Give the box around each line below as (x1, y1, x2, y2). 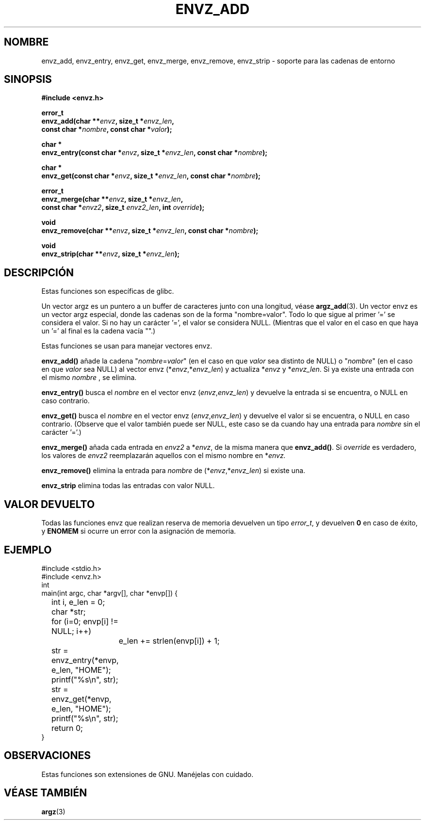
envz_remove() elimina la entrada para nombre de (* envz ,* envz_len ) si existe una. (41, 466, 306, 475)
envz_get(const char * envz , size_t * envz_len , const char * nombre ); (41, 172, 261, 180)
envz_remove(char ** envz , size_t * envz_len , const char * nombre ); (41, 226, 259, 235)
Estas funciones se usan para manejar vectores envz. (41, 342, 212, 350)
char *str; (51, 606, 86, 617)
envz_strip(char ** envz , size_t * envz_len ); (41, 250, 180, 258)
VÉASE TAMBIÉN (4, 787, 87, 799)
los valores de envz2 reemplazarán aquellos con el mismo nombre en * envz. (41, 451, 286, 460)
